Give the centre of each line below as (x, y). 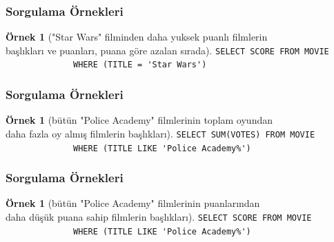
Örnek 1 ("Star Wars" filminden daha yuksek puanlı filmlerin (137, 37)
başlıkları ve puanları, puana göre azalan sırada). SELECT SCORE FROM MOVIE (167, 50)
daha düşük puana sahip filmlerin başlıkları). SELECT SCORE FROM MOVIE (159, 217)
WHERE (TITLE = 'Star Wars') (140, 65)
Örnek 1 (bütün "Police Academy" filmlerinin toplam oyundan (139, 120)
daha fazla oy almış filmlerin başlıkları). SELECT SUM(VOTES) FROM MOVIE (160, 133)
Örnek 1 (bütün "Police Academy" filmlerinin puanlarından (133, 203)
